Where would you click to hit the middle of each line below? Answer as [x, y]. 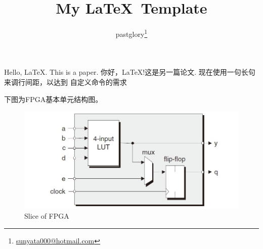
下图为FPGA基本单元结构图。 [53, 99]
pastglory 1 [131, 33]
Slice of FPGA [47, 215]
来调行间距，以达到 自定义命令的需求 [65, 82]
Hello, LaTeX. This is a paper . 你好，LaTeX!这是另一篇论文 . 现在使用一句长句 [130, 72]
